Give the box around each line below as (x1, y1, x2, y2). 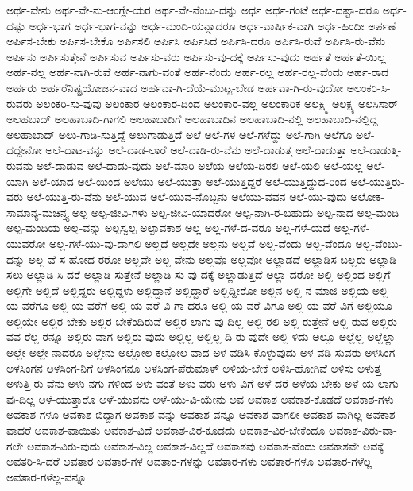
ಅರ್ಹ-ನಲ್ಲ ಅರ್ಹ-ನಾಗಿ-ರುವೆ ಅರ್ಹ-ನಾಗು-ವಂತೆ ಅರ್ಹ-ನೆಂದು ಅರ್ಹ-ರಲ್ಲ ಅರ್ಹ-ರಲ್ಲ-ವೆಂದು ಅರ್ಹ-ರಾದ (6, 64, 389, 80)
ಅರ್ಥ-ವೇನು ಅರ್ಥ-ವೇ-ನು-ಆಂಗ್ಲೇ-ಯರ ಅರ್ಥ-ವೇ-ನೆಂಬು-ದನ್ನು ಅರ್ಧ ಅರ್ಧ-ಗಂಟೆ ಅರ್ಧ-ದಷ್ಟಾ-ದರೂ (6, 2, 380, 17)
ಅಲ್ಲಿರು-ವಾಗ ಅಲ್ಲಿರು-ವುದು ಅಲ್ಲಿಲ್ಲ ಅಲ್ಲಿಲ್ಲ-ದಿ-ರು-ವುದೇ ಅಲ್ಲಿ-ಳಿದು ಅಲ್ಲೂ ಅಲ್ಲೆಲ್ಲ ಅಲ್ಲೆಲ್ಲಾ (67, 328, 396, 345)
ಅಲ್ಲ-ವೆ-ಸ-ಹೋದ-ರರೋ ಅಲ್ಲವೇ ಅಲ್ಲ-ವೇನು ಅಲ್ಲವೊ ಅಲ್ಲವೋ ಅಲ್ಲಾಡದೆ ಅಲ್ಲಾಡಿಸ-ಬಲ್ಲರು (28, 250, 366, 267)
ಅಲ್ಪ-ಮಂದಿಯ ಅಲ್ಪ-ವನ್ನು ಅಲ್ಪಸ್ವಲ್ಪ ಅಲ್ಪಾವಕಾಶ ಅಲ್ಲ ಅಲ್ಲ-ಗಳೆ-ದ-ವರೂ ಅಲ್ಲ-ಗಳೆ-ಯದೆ (6, 219, 331, 236)
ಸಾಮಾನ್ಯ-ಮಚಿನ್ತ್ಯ (6, 203, 69, 220)
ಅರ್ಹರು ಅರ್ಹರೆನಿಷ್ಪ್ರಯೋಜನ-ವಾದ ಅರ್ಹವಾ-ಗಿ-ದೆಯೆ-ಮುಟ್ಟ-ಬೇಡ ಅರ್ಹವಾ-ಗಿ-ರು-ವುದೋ (6, 79, 344, 95)
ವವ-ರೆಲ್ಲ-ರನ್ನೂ (6, 328, 64, 345)
